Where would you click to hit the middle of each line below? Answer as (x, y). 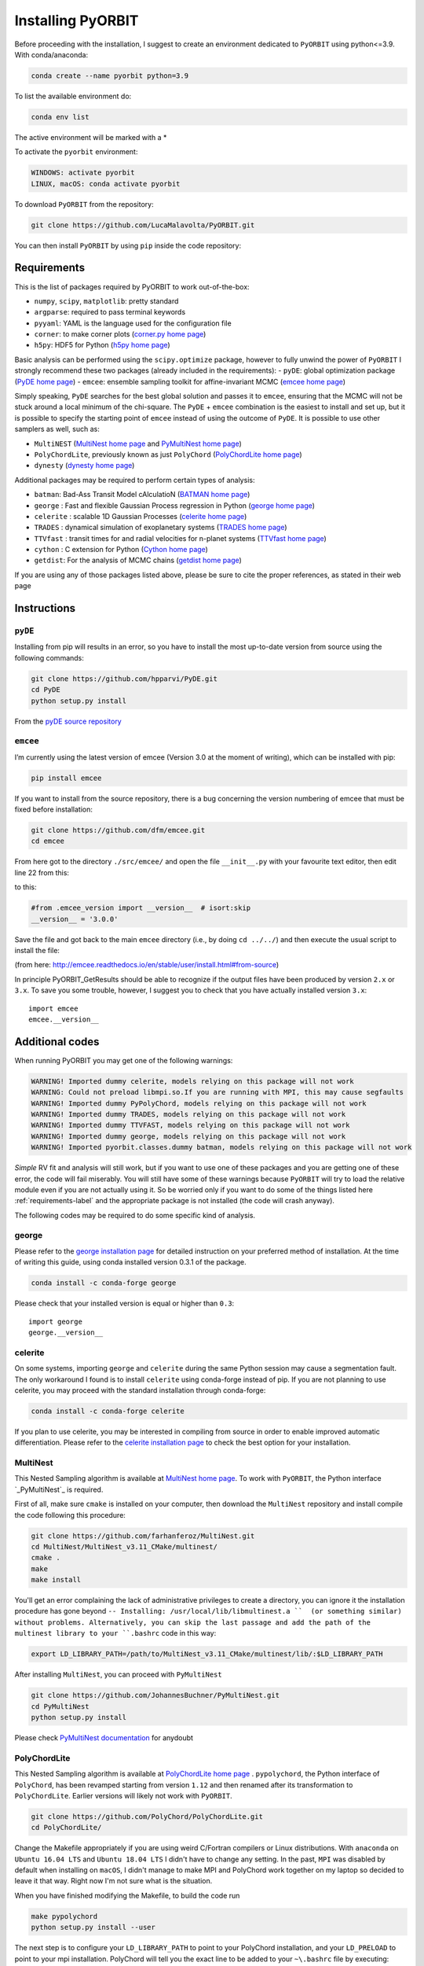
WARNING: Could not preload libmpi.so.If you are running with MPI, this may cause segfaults (217, 1092)
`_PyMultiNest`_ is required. (59, 1489)
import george (55, 1322)
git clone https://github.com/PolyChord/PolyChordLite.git (147, 1816)
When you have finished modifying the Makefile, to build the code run (127, 1895)
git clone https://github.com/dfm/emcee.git (118, 830)
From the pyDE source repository (68, 721)
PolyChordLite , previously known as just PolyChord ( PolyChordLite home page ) (168, 454)
